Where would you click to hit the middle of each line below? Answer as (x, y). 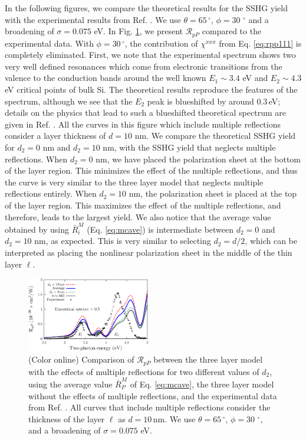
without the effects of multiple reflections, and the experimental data (153, 395)
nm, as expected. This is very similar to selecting (123, 241)
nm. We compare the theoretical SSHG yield (215, 136)
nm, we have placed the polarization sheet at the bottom (198, 159)
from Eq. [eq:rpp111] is (260, 43)
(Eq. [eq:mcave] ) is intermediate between (160, 229)
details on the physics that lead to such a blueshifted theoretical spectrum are (145, 113)
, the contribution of (161, 43)
